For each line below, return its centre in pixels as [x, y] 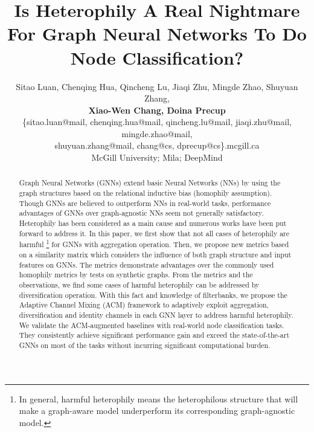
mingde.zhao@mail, [157, 133]
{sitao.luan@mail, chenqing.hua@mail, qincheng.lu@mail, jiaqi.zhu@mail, [157, 122]
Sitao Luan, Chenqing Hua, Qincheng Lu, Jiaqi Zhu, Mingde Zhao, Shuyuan [157, 86]
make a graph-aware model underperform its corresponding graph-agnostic [157, 411]
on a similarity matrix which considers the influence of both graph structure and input [155, 255]
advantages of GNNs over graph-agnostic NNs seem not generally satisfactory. [141, 213]
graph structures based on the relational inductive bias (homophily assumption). [146, 193]
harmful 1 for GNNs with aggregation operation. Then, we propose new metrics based [154, 243]
